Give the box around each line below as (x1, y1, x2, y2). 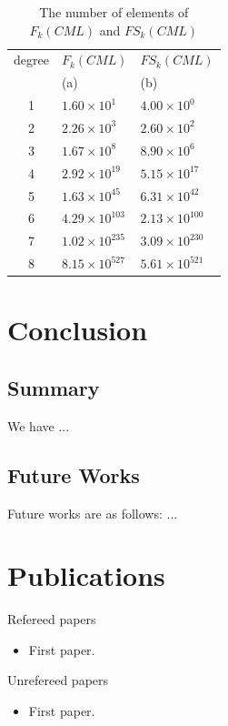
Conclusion (7, 311, 148, 348)
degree (14, 50, 49, 69)
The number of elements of (39, 3, 189, 21)
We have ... (7, 416, 70, 435)
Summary (7, 373, 100, 401)
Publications (7, 557, 165, 594)
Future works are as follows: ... (7, 503, 178, 522)
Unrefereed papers (7, 671, 109, 690)
